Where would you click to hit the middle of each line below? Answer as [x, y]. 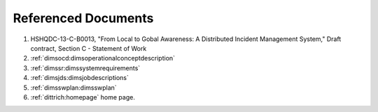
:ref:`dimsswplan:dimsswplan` [73, 88]
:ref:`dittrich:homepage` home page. [83, 97]
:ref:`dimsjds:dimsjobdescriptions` [79, 78]
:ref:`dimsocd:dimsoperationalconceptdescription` [103, 58]
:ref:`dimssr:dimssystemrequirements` [85, 68]
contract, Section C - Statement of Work [89, 48]
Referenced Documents [83, 18]
